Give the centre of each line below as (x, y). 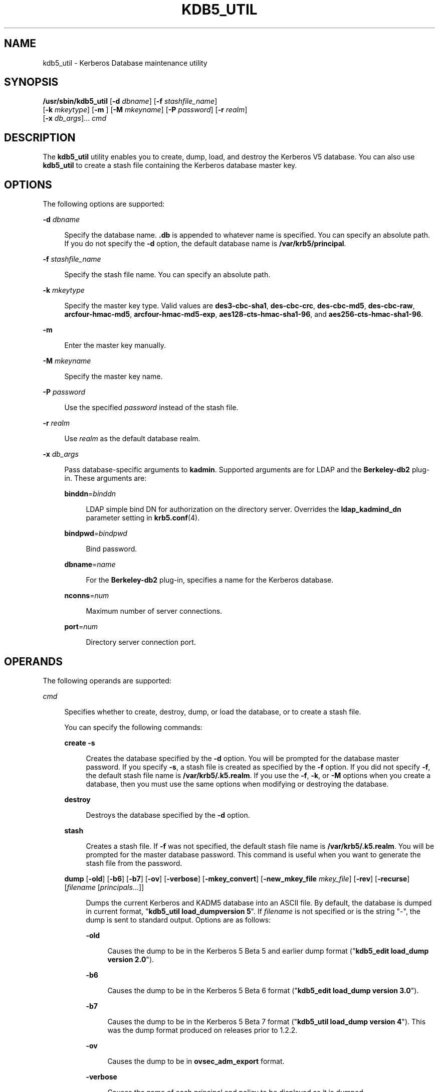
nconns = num (87, 596)
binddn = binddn (90, 494)
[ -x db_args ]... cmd (74, 118)
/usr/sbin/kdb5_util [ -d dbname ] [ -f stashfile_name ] (130, 101)
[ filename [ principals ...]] (104, 887)
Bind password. (112, 549)
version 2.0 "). (131, 959)
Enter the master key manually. (115, 345)
